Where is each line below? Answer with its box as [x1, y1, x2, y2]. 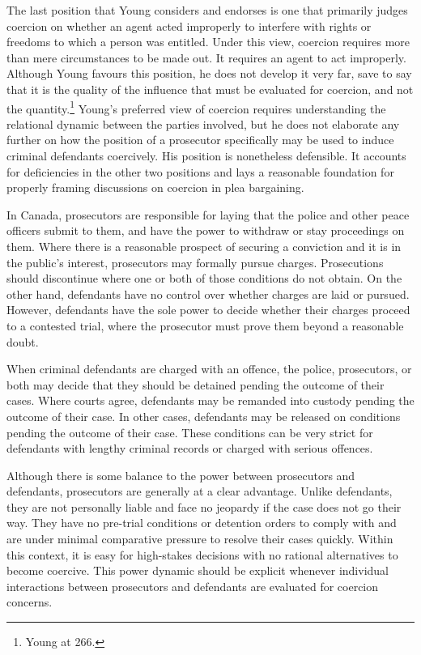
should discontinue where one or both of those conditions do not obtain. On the [6, 270, 402, 287]
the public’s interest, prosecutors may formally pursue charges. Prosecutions [6, 253, 384, 270]
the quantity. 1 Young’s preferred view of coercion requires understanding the [6, 97, 386, 117]
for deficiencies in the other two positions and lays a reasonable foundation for [6, 163, 394, 180]
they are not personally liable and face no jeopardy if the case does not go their [6, 498, 402, 515]
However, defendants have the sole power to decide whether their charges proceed [6, 301, 410, 318]
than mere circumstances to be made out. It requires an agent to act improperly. [6, 49, 406, 66]
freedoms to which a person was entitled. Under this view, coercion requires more [6, 33, 410, 50]
